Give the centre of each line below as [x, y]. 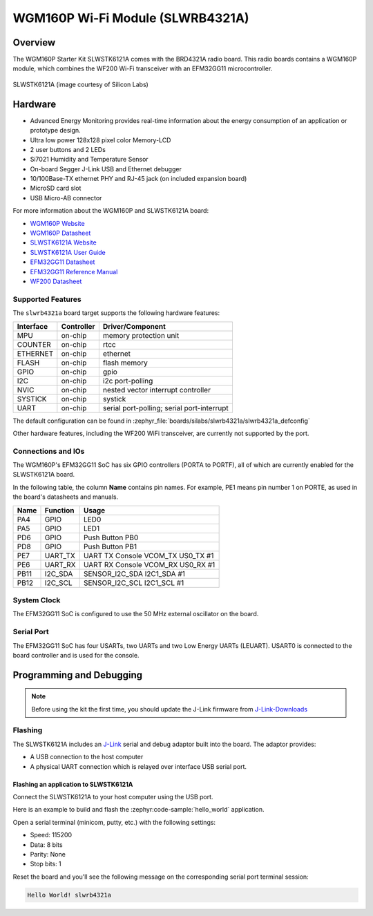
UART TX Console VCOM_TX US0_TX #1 [149, 555]
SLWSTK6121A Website [63, 242]
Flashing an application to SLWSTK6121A [73, 784]
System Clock [37, 600]
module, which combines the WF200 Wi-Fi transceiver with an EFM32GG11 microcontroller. [143, 68]
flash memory [125, 363]
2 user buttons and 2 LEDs [68, 149]
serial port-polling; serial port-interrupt [165, 408]
